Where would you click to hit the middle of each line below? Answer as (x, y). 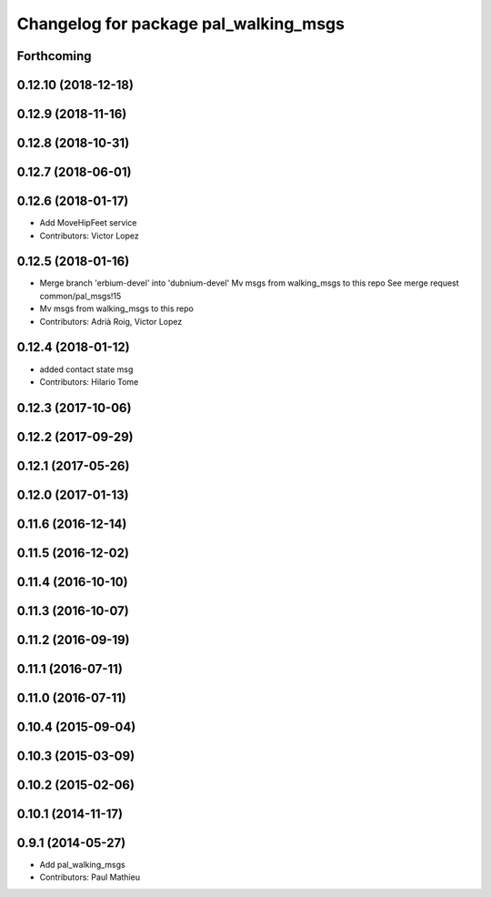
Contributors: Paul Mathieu (90, 877)
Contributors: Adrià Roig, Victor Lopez (111, 321)
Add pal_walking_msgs (83, 865)
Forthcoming (54, 56)
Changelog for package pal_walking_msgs (181, 24)
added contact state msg (86, 369)
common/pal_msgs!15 (80, 296)
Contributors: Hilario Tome (89, 381)
